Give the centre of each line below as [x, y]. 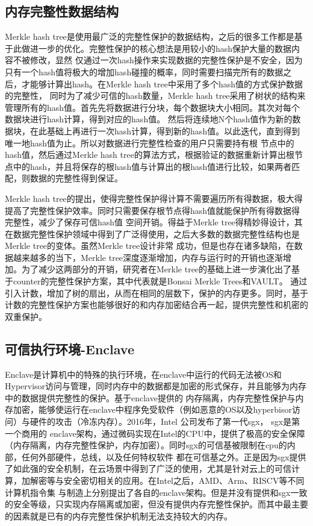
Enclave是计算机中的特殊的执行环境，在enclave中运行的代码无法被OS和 [143, 374]
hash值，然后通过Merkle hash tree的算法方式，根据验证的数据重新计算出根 [150, 155]
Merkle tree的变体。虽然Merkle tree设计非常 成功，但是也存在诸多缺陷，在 [150, 246]
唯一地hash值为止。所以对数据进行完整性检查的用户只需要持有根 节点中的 [150, 142]
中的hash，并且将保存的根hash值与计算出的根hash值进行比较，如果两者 [152, 166]
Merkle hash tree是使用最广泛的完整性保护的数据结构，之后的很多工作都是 [150, 36]
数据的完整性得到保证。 [76, 178]
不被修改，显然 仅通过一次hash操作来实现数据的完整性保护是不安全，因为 [158, 60]
